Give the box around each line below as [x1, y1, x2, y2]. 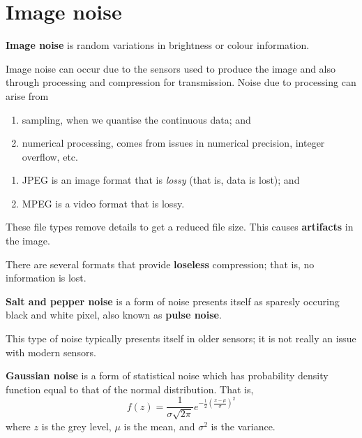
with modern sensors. [6, 344, 96, 359]
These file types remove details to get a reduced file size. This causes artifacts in [6, 219, 354, 234]
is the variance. [211, 418, 276, 433]
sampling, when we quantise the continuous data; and [22, 112, 251, 126]
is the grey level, [41, 418, 112, 433]
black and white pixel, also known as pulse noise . [6, 307, 222, 322]
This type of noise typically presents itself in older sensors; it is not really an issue [6, 331, 356, 346]
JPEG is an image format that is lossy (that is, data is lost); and [22, 173, 300, 187]
